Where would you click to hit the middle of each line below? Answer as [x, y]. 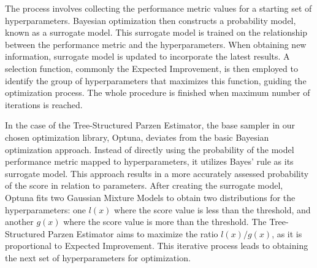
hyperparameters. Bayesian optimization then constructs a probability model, [151, 20]
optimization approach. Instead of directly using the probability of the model [150, 149]
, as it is [287, 233]
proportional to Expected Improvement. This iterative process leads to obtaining [157, 246]
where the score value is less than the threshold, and [212, 209]
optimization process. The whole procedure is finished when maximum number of [158, 93]
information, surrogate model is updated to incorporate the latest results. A [147, 56]
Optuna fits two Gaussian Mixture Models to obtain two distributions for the [150, 197]
